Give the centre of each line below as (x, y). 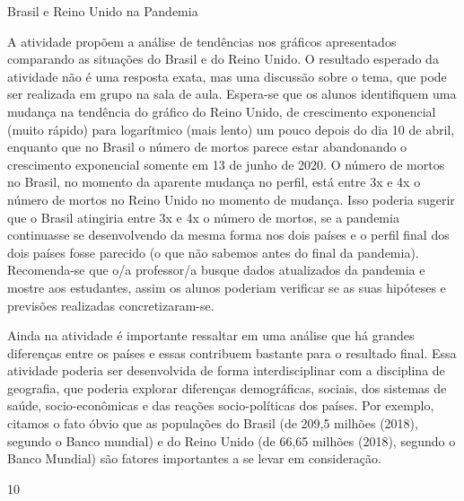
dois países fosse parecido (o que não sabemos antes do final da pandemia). (213, 252)
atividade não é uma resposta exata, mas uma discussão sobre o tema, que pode (227, 76)
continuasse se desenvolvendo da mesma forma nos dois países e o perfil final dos (228, 235)
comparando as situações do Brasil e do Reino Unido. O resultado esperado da (223, 59)
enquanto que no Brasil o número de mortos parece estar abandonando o (207, 147)
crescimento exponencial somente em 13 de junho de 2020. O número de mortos (226, 164)
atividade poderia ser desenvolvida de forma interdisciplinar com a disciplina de (226, 370)
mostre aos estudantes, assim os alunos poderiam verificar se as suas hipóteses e (227, 287)
